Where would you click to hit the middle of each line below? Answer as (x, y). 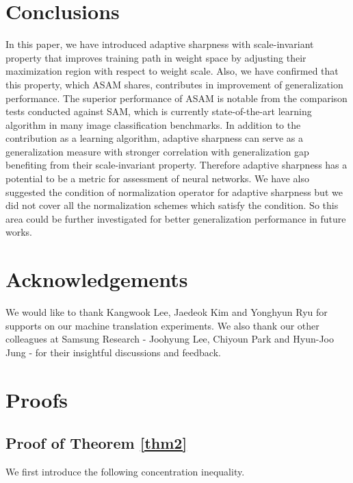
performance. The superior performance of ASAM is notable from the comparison (176, 98)
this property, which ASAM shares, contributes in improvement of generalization (174, 84)
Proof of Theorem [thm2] (96, 443)
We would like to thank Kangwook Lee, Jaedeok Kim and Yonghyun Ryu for (167, 312)
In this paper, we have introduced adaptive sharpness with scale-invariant (160, 44)
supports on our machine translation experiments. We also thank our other (162, 325)
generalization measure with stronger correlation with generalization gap (157, 151)
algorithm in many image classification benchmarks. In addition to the (153, 124)
